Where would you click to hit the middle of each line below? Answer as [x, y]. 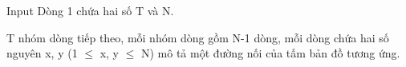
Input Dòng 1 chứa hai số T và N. [90, 10]
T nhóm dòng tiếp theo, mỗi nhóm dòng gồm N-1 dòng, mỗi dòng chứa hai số [198, 37]
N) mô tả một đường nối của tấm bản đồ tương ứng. [270, 53]
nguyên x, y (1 [42, 53]
